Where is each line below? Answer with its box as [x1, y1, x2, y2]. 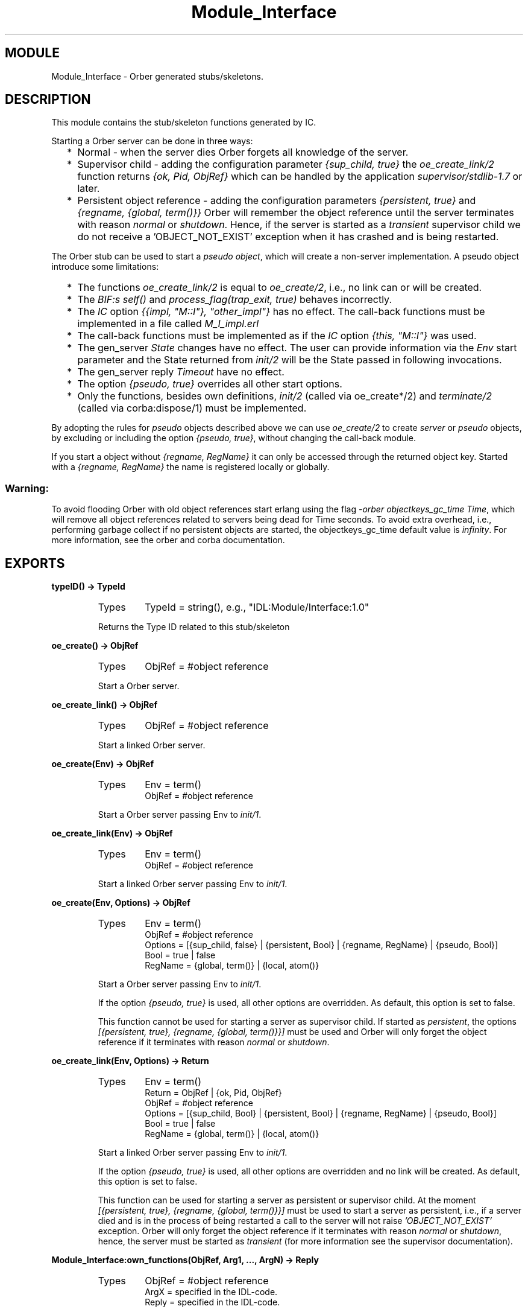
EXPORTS [5, 555, 65, 571]
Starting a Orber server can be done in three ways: [51, 136, 253, 147]
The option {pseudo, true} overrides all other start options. [77, 378, 342, 390]
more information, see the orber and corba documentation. [51, 535, 285, 546]
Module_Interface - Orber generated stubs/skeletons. [51, 71, 263, 81]
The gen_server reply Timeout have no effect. [77, 366, 284, 378]
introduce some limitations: [51, 261, 159, 272]
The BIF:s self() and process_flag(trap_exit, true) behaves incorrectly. [77, 293, 392, 306]
